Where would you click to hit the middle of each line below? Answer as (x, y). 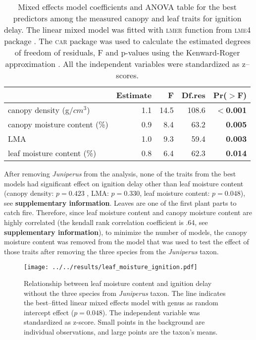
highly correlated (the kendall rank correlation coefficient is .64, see (106, 222)
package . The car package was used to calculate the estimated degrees (128, 41)
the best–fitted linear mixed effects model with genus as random (121, 303)
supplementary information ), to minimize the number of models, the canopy (126, 232)
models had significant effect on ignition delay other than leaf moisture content (124, 183)
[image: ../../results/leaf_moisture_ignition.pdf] (111, 267)
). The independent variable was (151, 312)
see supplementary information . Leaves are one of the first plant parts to (120, 202)
